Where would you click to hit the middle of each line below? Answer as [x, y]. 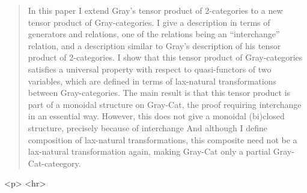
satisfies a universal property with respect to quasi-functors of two [150, 69]
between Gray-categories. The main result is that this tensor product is [159, 93]
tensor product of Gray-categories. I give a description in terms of [149, 22]
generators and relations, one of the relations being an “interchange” [154, 34]
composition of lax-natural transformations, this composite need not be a [163, 139]
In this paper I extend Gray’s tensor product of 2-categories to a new [155, 10]
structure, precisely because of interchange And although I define [148, 127]
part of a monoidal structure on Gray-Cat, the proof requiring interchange [165, 104]
